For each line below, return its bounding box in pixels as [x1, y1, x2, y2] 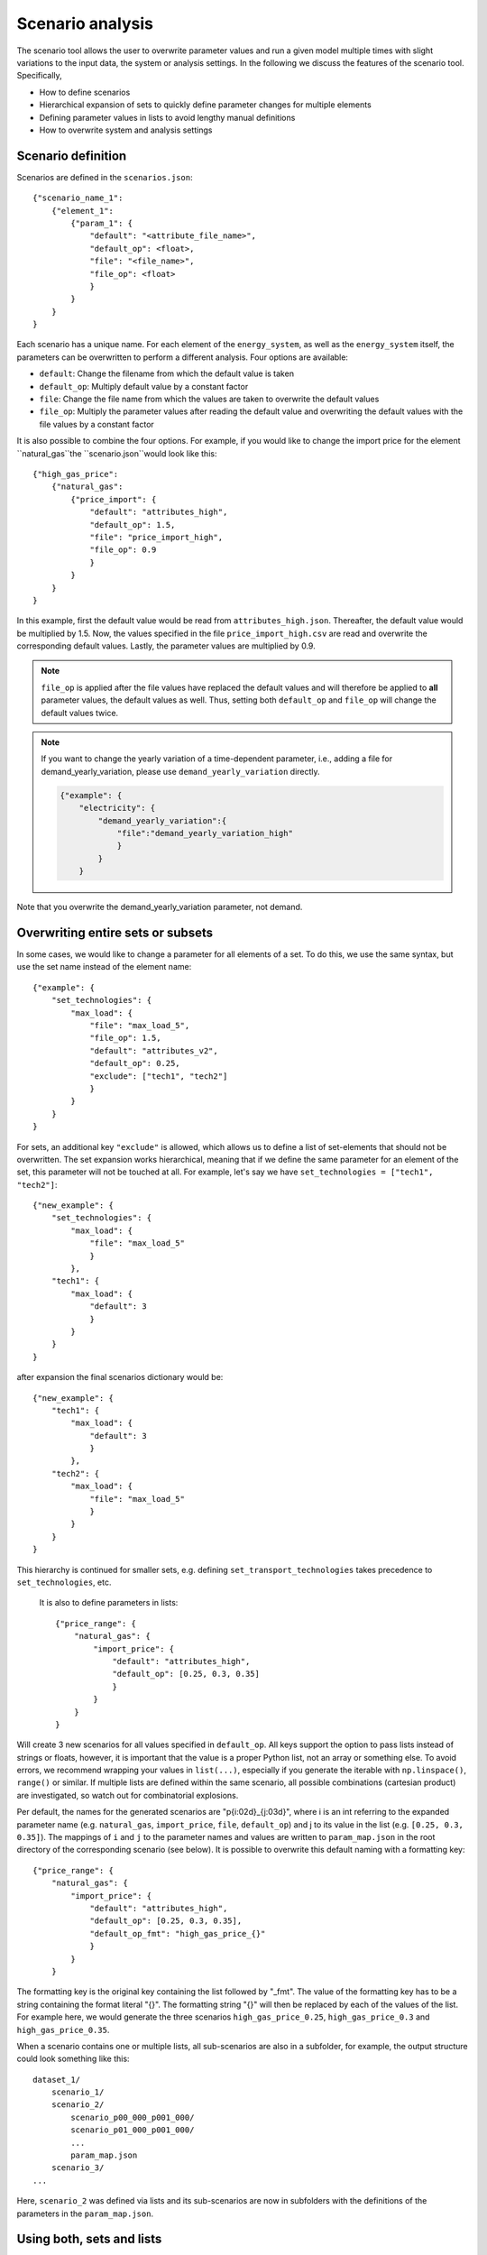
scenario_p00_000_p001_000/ [70, 2112, 195, 2122]
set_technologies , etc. [16, 1577, 112, 1588]
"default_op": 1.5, [89, 520, 176, 529]
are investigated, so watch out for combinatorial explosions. [16, 1790, 239, 1800]
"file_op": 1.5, [89, 1033, 161, 1044]
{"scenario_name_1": [32, 193, 124, 203]
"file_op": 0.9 [89, 545, 157, 555]
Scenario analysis [16, 14, 153, 33]
